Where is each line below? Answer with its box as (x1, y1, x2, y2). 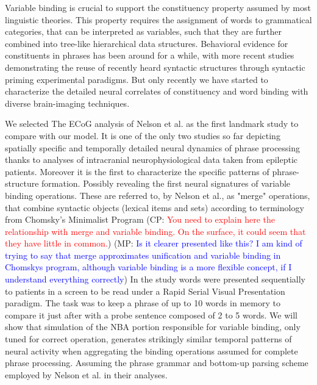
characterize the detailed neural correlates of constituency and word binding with (5, 85, 308, 98)
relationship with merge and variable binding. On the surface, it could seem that (5, 225, 306, 237)
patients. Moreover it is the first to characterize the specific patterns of (5, 165, 269, 178)
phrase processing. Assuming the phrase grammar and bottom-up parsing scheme (5, 356, 308, 369)
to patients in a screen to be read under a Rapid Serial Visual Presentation (5, 284, 285, 297)
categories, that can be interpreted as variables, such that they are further (5, 25, 282, 38)
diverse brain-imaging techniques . (5, 96, 130, 109)
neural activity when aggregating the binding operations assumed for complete (5, 344, 298, 357)
